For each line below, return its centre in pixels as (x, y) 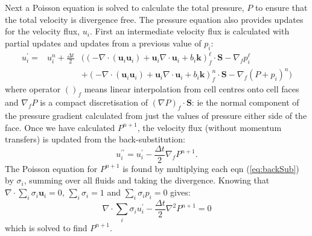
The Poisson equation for (51, 168)
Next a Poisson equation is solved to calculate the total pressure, (125, 7)
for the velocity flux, (43, 31)
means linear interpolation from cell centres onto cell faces (192, 89)
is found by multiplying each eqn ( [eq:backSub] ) (211, 168)
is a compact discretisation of (94, 102)
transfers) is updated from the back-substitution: (95, 139)
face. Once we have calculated (60, 127)
